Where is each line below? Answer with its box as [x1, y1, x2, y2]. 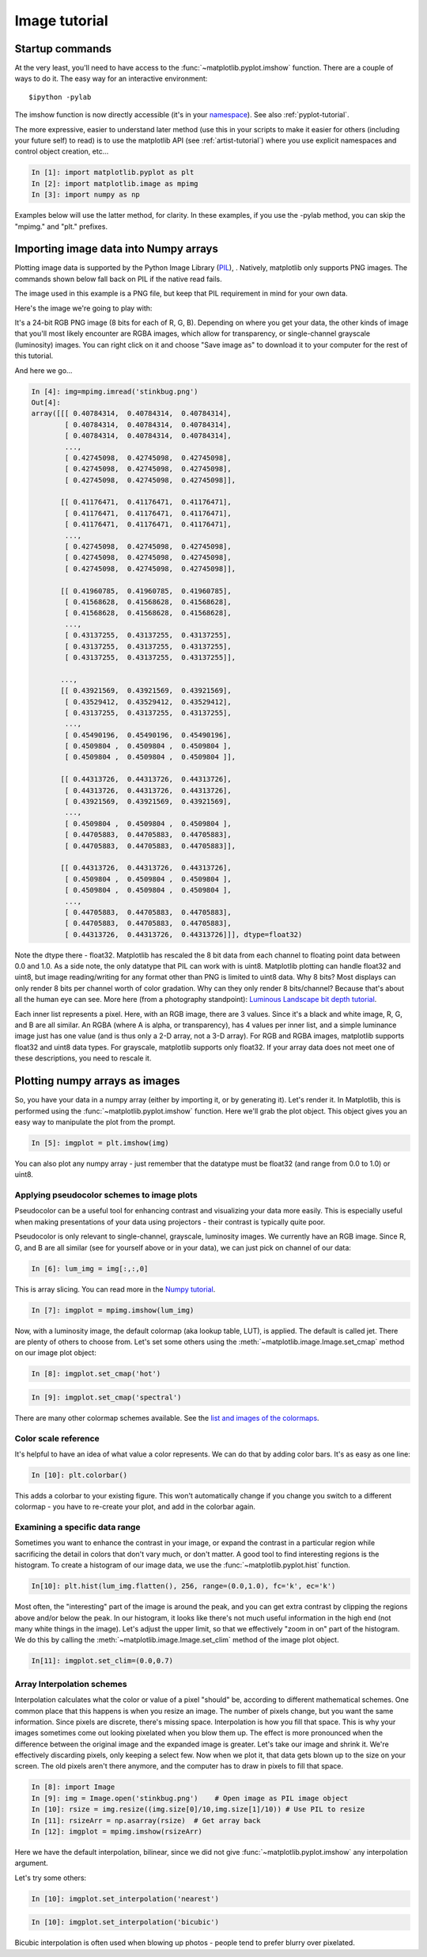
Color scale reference [14, 1433, 100, 1444]
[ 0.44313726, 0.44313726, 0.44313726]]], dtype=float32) [64, 930, 303, 939]
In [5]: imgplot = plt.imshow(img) [31, 1138, 169, 1148]
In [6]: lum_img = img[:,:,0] [31, 1264, 149, 1273]
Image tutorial [14, 12, 108, 29]
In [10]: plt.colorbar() [31, 1470, 128, 1479]
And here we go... [14, 365, 73, 375]
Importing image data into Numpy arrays [14, 242, 219, 256]
